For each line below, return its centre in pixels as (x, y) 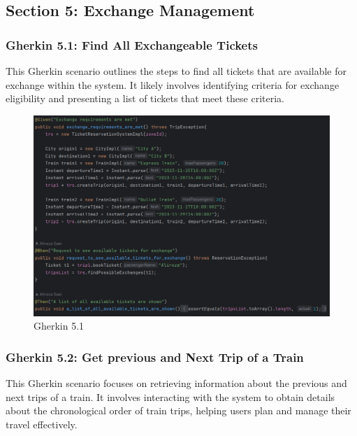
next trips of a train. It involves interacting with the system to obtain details (170, 396)
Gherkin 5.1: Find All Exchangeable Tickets (132, 44)
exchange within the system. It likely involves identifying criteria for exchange (173, 84)
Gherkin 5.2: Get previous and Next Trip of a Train (155, 357)
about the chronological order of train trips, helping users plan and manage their (178, 410)
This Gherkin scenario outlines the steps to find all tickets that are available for (176, 71)
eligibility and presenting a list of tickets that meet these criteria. (145, 98)
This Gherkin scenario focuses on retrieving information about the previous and (176, 383)
